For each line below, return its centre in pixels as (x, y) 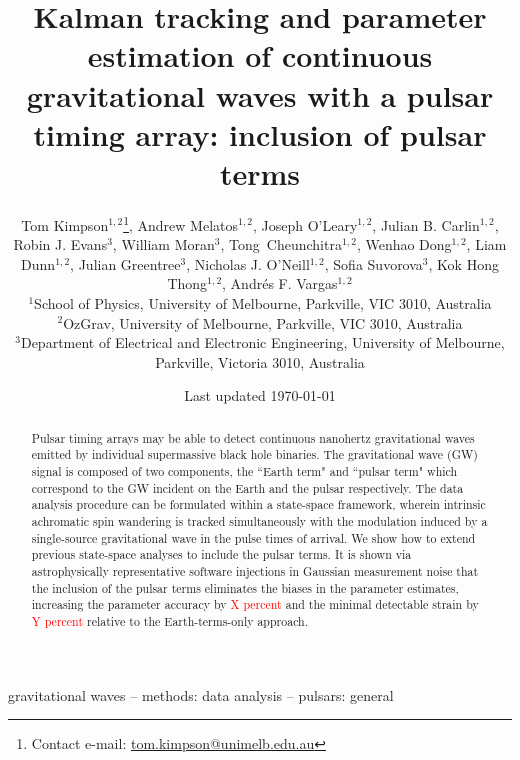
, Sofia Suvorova (373, 263)
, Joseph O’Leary (305, 224)
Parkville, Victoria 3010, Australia (260, 361)
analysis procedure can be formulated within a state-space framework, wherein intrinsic (258, 504)
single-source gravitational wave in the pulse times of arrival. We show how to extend (253, 537)
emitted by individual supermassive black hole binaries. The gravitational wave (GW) (254, 454)
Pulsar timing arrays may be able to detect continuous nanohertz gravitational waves (253, 437)
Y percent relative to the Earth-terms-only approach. (170, 620)
